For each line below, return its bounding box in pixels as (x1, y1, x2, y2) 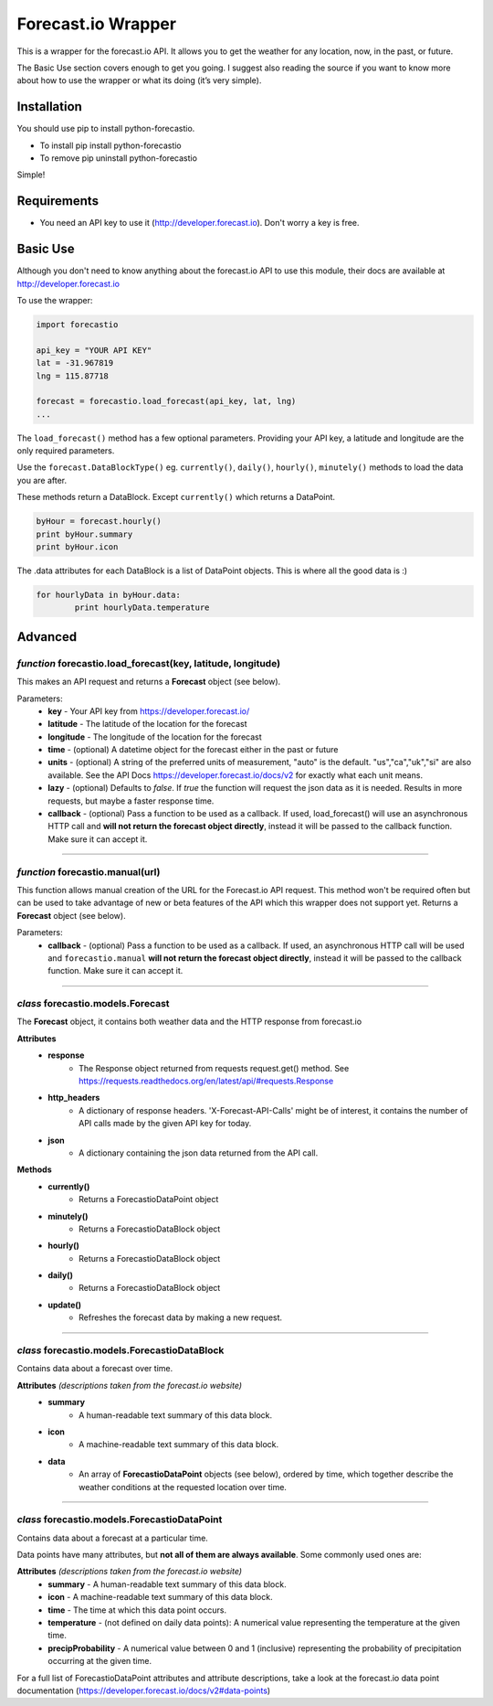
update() (47, 1299, 82, 1310)
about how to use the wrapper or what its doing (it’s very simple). (16, 75, 262, 86)
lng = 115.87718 (36, 370, 110, 381)
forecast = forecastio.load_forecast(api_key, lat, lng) (36, 396, 297, 407)
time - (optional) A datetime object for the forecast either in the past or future (47, 744, 339, 755)
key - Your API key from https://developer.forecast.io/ (47, 705, 250, 717)
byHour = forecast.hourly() (36, 517, 162, 527)
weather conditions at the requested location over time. (79, 1481, 288, 1492)
